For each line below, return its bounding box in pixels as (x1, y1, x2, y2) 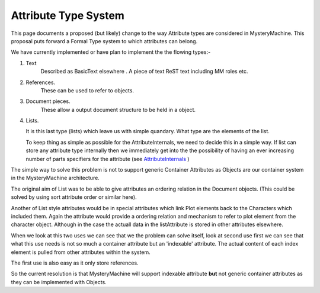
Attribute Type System (11, 9, 124, 22)
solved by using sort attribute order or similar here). (11, 194, 137, 201)
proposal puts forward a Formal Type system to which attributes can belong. (11, 37, 198, 44)
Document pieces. (25, 98, 71, 105)
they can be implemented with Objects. (11, 278, 107, 285)
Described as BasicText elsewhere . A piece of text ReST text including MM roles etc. (40, 68, 248, 75)
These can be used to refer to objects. (40, 86, 135, 94)
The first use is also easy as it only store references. (11, 259, 139, 266)
